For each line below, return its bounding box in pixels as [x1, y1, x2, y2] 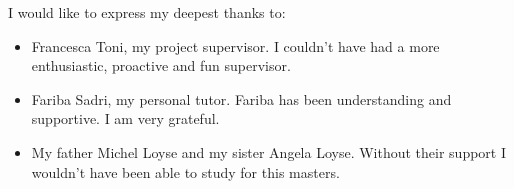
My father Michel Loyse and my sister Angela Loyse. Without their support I [31, 141, 507, 162]
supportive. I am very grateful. [31, 108, 220, 129]
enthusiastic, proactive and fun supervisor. [31, 55, 291, 76]
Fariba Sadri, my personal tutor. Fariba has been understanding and [31, 88, 452, 109]
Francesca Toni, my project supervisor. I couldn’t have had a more [31, 35, 440, 56]
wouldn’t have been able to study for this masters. [31, 161, 340, 182]
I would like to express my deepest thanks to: [8, 2, 286, 22]
